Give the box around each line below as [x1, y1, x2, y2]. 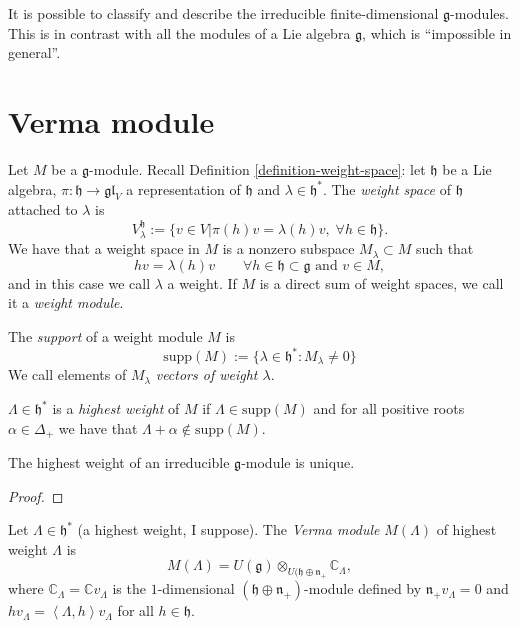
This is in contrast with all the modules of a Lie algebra [8, 22, 351, 43]
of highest [436, 519, 497, 540]
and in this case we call [8, 272, 151, 293]
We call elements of [8, 364, 127, 385]
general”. [8, 42, 61, 63]
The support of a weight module [8, 325, 203, 346]
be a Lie [442, 158, 492, 179]
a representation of [126, 178, 241, 199]
